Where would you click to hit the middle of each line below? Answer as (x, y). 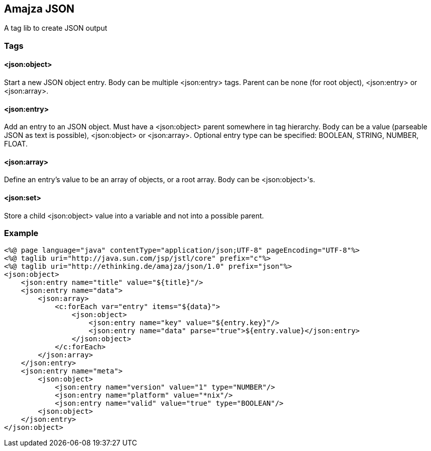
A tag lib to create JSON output (56, 28)
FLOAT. (16, 144)
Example (21, 233)
